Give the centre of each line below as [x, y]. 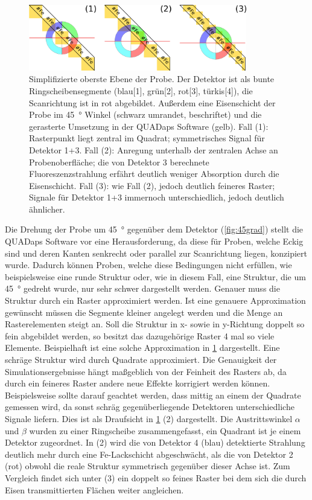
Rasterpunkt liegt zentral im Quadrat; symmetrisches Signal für [147, 138]
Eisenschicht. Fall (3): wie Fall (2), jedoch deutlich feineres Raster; [152, 185]
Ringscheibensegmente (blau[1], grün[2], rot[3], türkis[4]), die [141, 90]
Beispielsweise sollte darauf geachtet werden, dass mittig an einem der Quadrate [153, 395]
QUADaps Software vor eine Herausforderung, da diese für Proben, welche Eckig [154, 241]
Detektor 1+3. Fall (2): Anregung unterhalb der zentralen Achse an [154, 149]
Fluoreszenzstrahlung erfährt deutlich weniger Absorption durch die [154, 174]
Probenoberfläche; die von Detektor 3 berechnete [119, 162]
